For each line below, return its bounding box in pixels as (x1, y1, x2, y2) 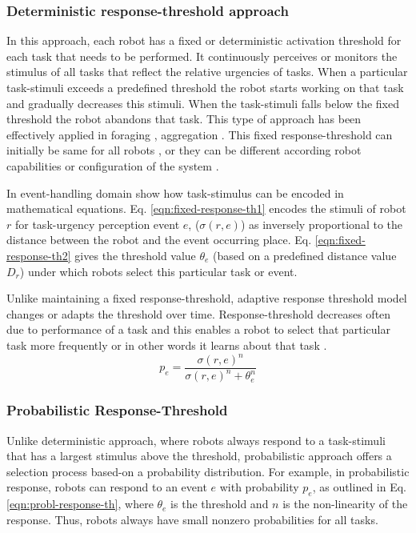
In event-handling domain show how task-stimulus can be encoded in (6, 184, 344, 201)
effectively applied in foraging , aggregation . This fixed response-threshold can (6, 126, 393, 142)
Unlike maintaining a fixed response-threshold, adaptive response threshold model (6, 290, 407, 307)
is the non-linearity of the (282, 495, 408, 512)
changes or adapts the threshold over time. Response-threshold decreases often (6, 305, 391, 322)
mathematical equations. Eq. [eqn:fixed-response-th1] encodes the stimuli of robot (6, 200, 406, 217)
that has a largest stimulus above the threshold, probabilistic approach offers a (6, 447, 392, 464)
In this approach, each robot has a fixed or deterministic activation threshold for (6, 32, 402, 49)
